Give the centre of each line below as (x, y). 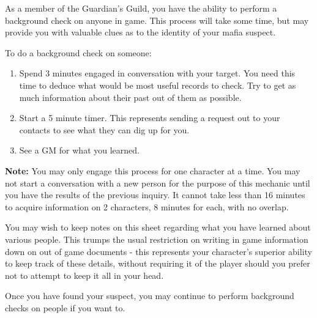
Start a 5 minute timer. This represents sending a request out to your (150, 118)
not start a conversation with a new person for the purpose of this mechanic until (158, 183)
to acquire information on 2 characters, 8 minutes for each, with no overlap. (147, 206)
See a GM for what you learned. (79, 150)
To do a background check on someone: (78, 52)
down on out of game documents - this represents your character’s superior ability (158, 251)
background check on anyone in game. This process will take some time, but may (157, 20)
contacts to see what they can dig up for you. (104, 129)
